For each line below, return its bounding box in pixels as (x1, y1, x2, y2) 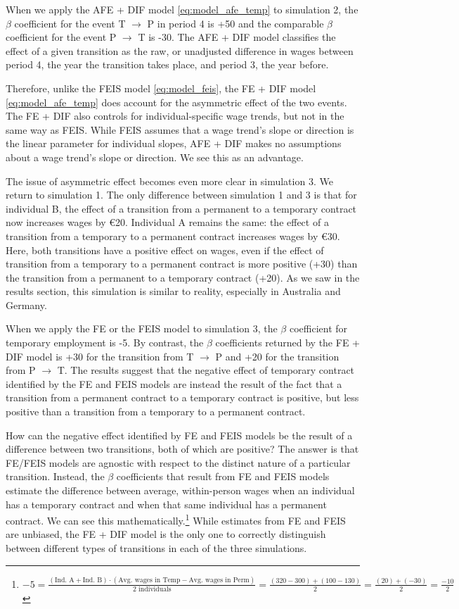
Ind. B (82, 576, 103, 584)
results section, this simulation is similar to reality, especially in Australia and (6, 284, 341, 299)
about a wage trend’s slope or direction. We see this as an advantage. (6, 149, 304, 164)
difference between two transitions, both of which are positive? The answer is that (6, 441, 359, 456)
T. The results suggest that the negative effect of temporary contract (57, 363, 355, 377)
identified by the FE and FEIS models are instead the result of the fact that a (6, 376, 342, 391)
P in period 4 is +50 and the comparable (147, 15, 324, 30)
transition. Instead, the (6, 469, 105, 484)
